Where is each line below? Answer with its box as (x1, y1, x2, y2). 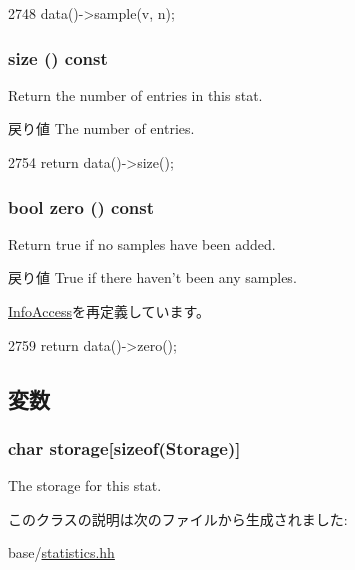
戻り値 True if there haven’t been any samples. (8, 267, 297, 288)
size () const (8, 45, 108, 70)
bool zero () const (8, 194, 155, 219)
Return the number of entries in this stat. (8, 84, 263, 105)
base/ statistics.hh (8, 542, 115, 563)
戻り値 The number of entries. (8, 118, 195, 139)
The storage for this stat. (8, 475, 162, 496)
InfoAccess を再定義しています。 (8, 301, 211, 321)
